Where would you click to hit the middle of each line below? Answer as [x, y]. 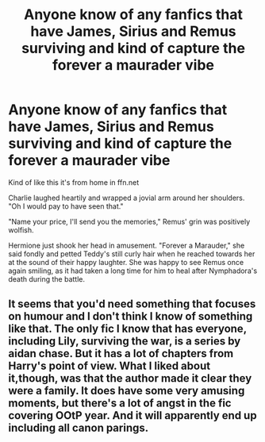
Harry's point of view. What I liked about [109, 366]
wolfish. [21, 230]
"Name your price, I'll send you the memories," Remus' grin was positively [129, 221]
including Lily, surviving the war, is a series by [125, 342]
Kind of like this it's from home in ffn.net [74, 182]
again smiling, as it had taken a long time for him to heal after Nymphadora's [133, 271]
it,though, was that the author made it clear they [130, 379]
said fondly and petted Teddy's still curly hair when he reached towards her [132, 254]
